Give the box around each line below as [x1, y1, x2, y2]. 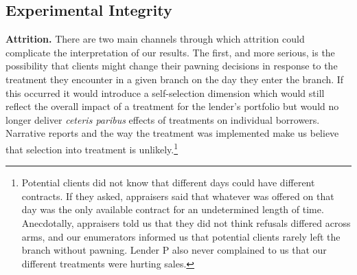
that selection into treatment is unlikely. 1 [5, 140, 178, 156]
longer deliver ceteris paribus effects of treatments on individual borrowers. [5, 112, 320, 126]
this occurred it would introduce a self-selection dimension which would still [5, 85, 325, 100]
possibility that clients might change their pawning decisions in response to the [5, 58, 338, 73]
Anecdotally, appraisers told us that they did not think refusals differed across [21, 215, 351, 230]
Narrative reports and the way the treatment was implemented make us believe [5, 126, 339, 140]
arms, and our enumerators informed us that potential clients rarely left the [21, 229, 341, 243]
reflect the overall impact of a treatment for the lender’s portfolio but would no [5, 99, 339, 113]
